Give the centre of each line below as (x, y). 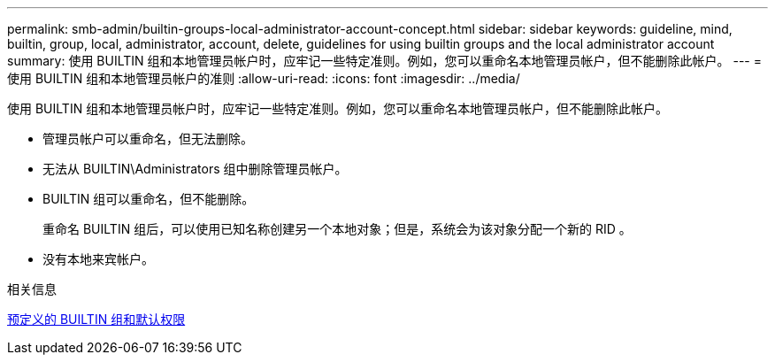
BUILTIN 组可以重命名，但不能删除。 (149, 199)
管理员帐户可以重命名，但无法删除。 (148, 139)
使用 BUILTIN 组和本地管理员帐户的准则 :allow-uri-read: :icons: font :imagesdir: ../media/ (264, 78)
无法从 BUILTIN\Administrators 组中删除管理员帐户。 (195, 169)
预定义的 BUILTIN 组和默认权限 (96, 319)
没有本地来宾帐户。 (98, 259)
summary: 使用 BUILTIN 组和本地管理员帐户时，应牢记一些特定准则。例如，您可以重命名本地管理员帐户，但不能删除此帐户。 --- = (384, 61)
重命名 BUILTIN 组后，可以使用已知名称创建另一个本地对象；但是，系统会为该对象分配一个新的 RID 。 (337, 229)
